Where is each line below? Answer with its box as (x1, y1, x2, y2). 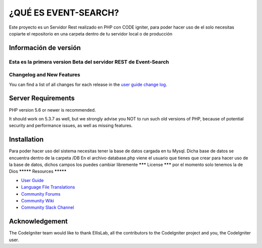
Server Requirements (9, 94, 75, 102)
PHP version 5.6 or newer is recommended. (9, 107, 96, 113)
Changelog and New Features (9, 71, 81, 78)
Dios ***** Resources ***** (9, 168, 66, 174)
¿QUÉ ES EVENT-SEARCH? (9, 7, 119, 18)
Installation (9, 135, 44, 144)
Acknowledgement (9, 217, 68, 226)
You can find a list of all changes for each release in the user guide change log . (9, 82, 167, 87)
